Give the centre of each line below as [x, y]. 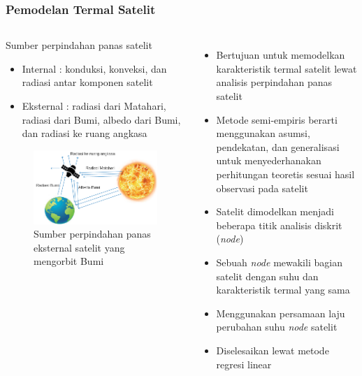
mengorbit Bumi [69, 261]
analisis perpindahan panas [274, 82]
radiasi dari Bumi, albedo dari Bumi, [101, 119]
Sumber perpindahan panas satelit [79, 45]
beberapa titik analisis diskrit [279, 225]
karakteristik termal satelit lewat [287, 68]
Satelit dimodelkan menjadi [275, 211]
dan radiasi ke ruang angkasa [85, 133]
